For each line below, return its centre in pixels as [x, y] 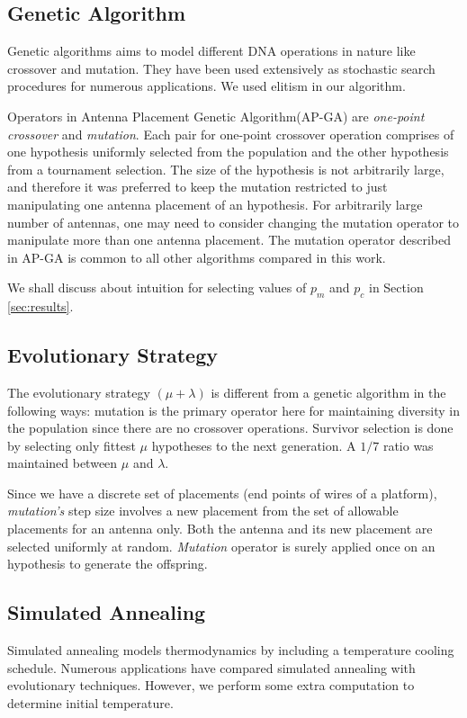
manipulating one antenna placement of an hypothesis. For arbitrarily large [215, 204]
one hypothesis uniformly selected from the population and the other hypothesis [228, 152]
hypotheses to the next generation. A [254, 445]
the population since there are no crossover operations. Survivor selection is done [230, 428]
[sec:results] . [40, 306]
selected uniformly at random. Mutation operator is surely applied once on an [221, 546]
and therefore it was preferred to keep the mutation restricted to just [198, 187]
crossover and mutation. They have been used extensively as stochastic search [221, 68]
